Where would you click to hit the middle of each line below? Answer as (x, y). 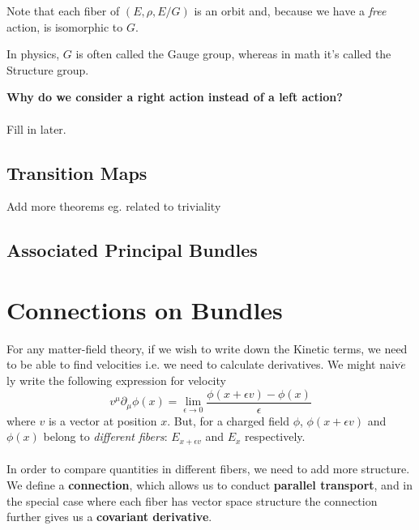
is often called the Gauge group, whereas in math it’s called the (233, 54)
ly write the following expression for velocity (116, 380)
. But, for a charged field (228, 420)
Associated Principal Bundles (132, 250)
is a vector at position (103, 420)
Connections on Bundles (145, 309)
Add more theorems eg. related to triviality (114, 206)
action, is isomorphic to (65, 26)
